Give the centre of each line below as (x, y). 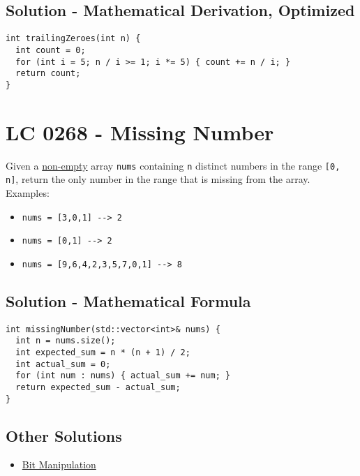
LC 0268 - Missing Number (140, 132)
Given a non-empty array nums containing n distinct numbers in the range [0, (173, 165)
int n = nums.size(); (66, 341)
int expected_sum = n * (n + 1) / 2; (103, 352)
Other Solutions (64, 435)
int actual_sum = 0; (63, 364)
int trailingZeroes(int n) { (73, 39)
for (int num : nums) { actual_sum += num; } (123, 376)
